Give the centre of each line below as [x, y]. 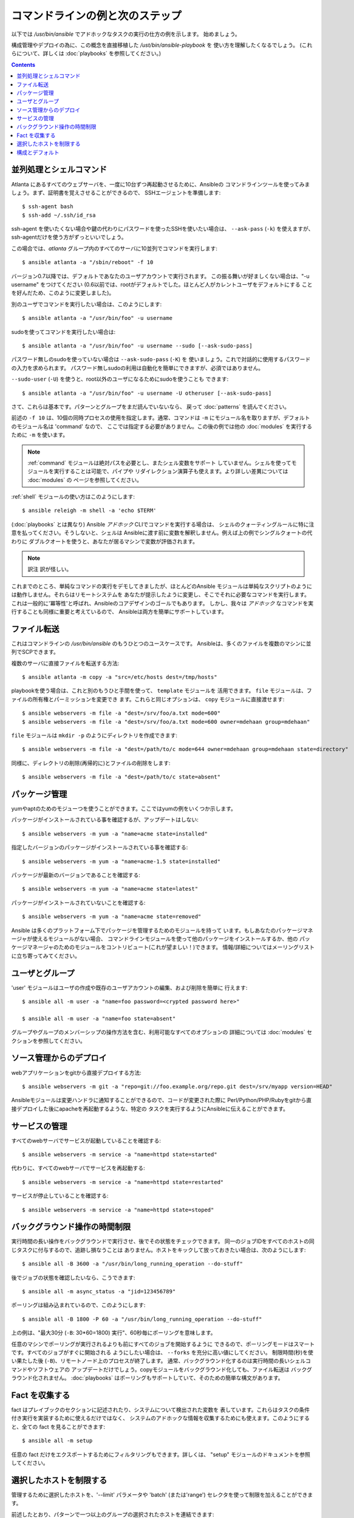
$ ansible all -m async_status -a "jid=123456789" [99, 1292]
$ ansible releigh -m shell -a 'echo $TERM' [90, 511]
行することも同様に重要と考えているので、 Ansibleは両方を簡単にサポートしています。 [119, 611]
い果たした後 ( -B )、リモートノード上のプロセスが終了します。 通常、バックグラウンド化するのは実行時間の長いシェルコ [161, 1361]
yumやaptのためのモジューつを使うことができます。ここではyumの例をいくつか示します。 [124, 809]
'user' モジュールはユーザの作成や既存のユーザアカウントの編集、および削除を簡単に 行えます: [129, 987]
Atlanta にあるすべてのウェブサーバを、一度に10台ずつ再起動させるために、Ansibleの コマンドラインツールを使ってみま [161, 184]
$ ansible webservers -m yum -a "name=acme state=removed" [112, 917]
